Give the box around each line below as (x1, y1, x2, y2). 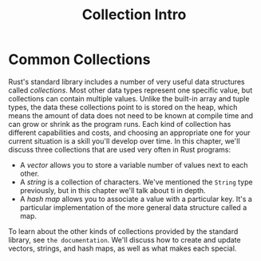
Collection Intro (81, 6, 187, 24)
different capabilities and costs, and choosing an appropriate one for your (8, 128, 251, 137)
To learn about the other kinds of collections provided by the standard (8, 226, 239, 236)
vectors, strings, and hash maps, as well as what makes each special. (8, 243, 237, 253)
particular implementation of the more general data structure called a (19, 202, 247, 212)
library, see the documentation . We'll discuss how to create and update (8, 235, 241, 244)
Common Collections (8, 50, 151, 69)
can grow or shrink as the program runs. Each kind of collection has (8, 119, 231, 129)
